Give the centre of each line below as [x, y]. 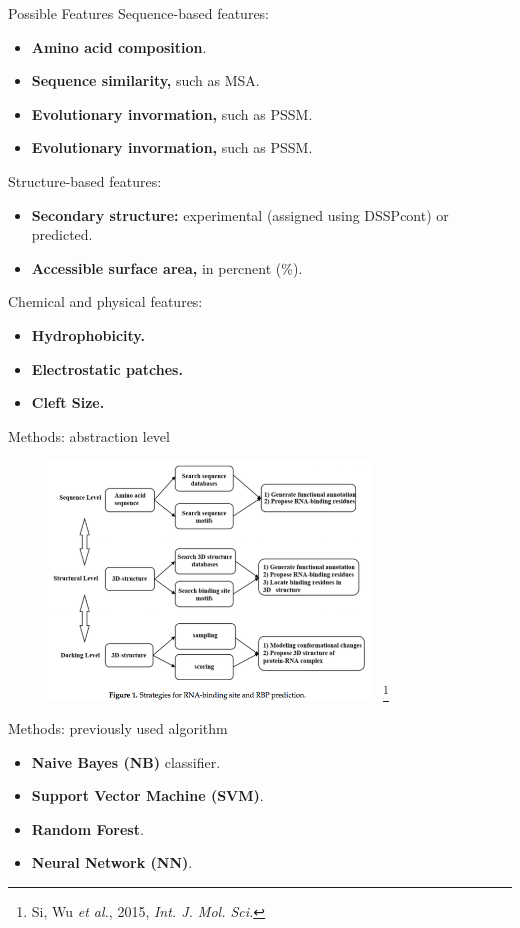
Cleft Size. [68, 402]
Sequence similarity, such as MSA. [145, 80]
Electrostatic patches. [107, 368]
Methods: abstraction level [89, 435]
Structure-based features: [85, 180]
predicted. [62, 234]
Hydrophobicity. [88, 334]
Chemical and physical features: [105, 301]
